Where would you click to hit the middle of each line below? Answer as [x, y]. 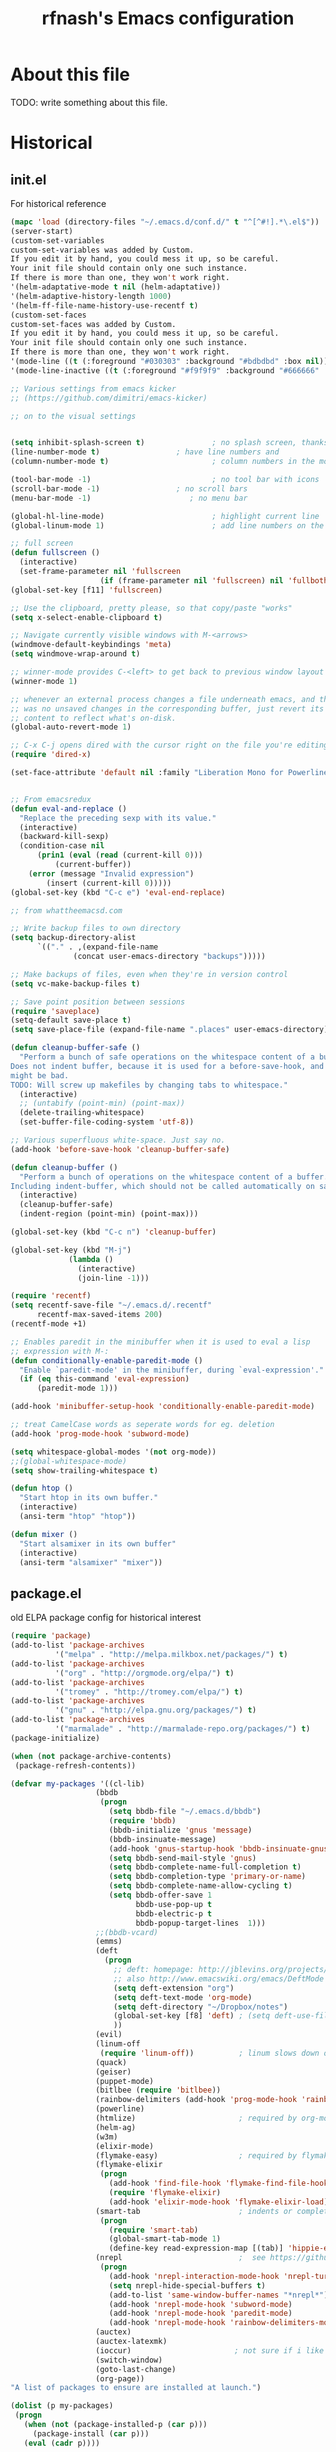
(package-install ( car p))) [91, 2433]
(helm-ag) [116, 2127]
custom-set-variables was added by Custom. [102, 250]
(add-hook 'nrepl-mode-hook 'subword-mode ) [200, 2304]
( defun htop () [42, 1488]
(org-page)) [120, 2378]
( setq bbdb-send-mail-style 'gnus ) [182, 1858]
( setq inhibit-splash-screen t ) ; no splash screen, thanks [169, 443]
